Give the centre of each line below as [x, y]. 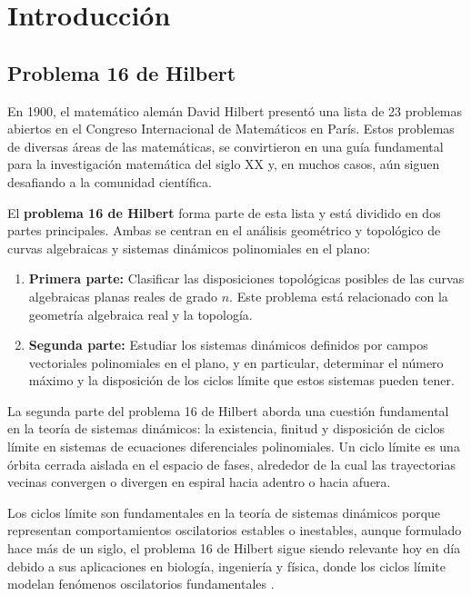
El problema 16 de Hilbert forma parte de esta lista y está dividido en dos [224, 212]
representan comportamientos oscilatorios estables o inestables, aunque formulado [235, 530]
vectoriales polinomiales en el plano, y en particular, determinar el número [236, 362]
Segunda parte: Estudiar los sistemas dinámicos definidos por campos [228, 345]
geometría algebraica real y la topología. [140, 314]
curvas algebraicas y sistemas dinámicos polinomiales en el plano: [189, 248]
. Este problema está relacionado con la [339, 296]
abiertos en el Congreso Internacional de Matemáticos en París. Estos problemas [231, 129]
